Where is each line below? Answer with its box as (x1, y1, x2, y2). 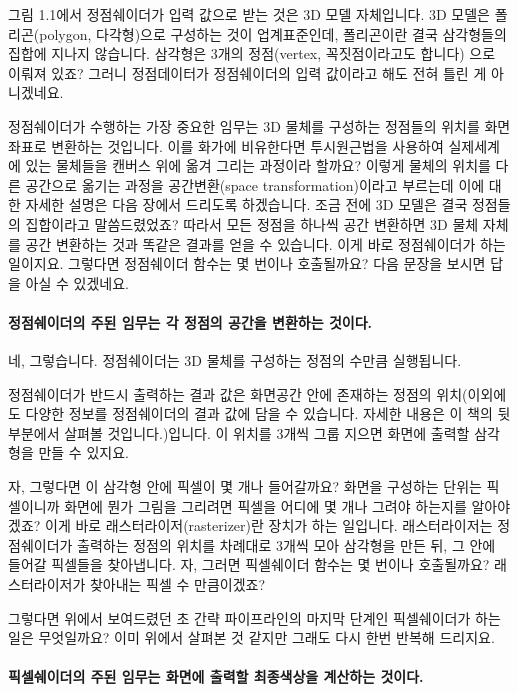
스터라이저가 (8, 574, 86, 595)
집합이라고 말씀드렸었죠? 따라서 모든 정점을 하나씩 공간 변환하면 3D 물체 (25, 213, 479, 234)
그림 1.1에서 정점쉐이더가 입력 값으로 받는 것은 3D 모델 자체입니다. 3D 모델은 (8, 4, 490, 24)
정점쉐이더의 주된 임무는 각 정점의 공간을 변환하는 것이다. (8, 311, 372, 332)
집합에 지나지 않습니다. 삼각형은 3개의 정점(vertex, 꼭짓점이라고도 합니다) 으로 (8, 43, 496, 64)
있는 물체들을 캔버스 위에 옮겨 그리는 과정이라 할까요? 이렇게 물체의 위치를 (25, 155, 491, 176)
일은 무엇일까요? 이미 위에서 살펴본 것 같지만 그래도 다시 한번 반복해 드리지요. (8, 627, 495, 648)
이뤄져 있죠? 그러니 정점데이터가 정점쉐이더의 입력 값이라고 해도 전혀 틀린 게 (8, 62, 487, 83)
